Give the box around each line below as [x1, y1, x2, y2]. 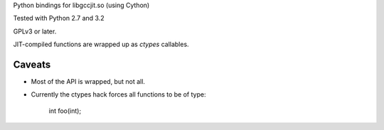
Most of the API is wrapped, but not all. [31, 77, 146, 86]
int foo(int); [48, 107, 82, 115]
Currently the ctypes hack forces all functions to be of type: [31, 90, 206, 99]
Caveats [13, 58, 51, 70]
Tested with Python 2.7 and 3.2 [13, 14, 105, 23]
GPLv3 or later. [13, 27, 57, 36]
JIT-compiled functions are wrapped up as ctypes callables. [13, 40, 189, 49]
